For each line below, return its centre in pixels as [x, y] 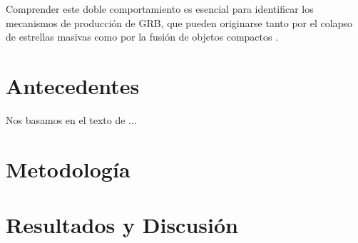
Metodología [68, 169]
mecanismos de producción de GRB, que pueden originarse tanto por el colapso [179, 22]
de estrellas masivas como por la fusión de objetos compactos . [142, 37]
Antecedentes [73, 85]
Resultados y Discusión [122, 225]
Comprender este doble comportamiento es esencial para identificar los [160, 9]
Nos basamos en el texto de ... [71, 119]
